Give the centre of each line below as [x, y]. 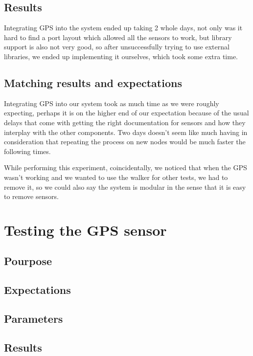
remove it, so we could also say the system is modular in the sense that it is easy [125, 187]
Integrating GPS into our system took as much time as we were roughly [112, 103]
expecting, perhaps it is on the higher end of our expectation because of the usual [126, 113]
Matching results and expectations [93, 82]
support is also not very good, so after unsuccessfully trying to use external [117, 47]
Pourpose [28, 261]
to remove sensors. [31, 196]
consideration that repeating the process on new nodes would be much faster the [125, 142]
